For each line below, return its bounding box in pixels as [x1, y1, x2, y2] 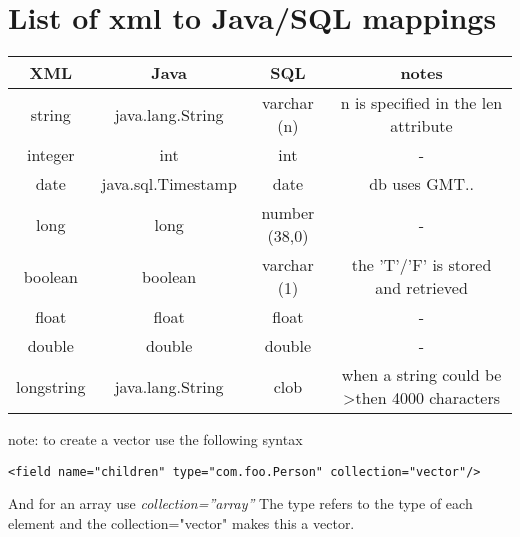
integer [26, 143, 75, 167]
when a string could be [341, 363, 502, 387]
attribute [390, 114, 453, 138]
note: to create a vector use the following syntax [8, 429, 303, 450]
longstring [16, 374, 86, 398]
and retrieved [375, 276, 468, 300]
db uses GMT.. [369, 172, 474, 196]
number [261, 201, 315, 225]
